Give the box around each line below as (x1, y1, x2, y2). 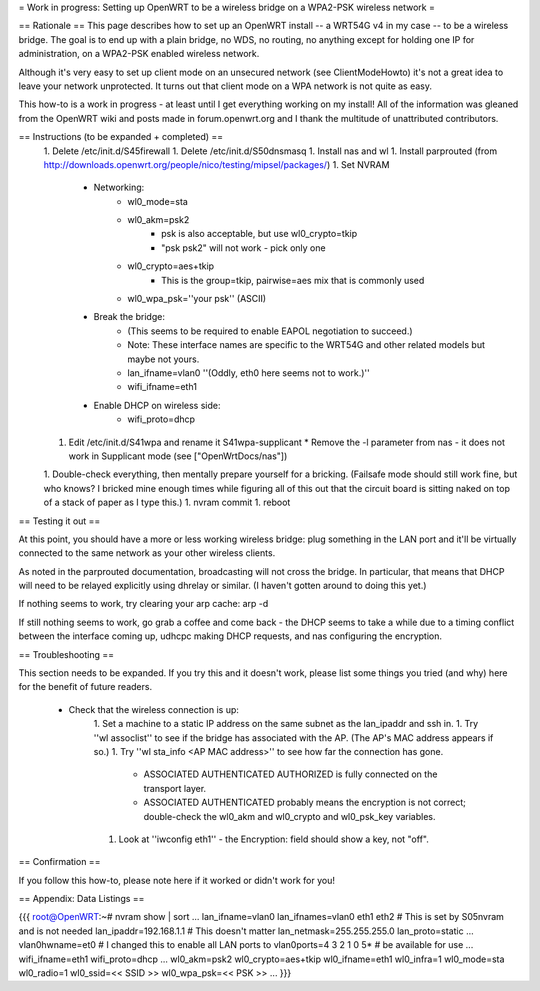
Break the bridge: (93, 311, 165, 323)
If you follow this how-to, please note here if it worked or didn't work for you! (18, 874, 335, 886)
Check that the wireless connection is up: (68, 703, 240, 715)
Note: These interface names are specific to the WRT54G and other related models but (127, 339, 485, 351)
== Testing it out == (18, 515, 101, 527)
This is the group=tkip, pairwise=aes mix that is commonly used (161, 274, 425, 286)
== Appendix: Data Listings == (18, 893, 145, 905)
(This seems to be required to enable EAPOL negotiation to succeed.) (127, 325, 414, 337)
